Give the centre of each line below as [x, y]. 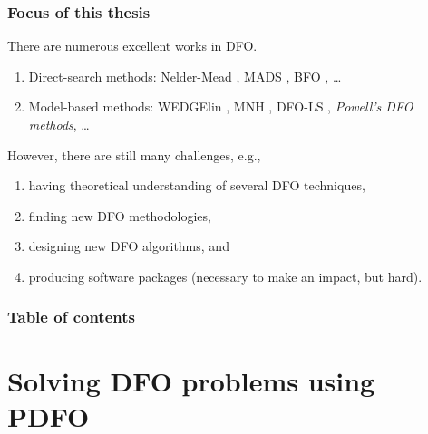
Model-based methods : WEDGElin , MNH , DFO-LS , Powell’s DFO [221, 106]
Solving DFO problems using [191, 380]
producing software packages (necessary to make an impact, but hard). [225, 276]
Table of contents [71, 317]
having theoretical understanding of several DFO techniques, [197, 185]
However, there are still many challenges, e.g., [134, 154]
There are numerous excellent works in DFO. [132, 46]
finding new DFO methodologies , [120, 215]
